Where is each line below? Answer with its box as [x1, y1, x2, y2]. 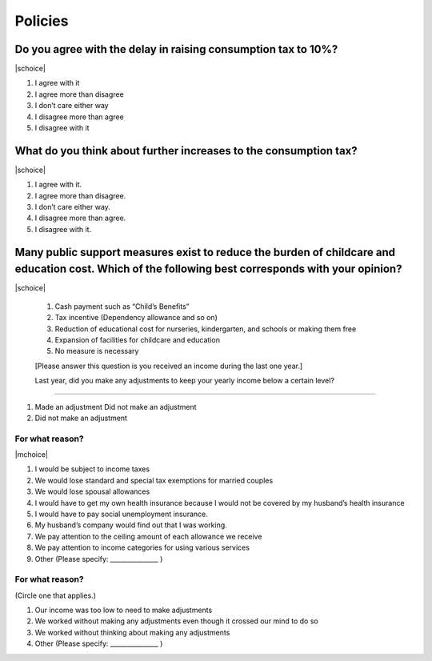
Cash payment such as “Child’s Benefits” [54, 301, 190, 311]
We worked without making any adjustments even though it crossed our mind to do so [34, 616, 319, 626]
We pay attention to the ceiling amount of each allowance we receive [34, 531, 262, 541]
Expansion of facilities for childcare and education [54, 335, 220, 344]
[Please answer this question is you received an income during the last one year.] [34, 361, 303, 371]
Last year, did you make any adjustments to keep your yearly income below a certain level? [34, 376, 335, 386]
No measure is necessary [54, 347, 139, 356]
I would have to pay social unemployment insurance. [34, 509, 208, 519]
